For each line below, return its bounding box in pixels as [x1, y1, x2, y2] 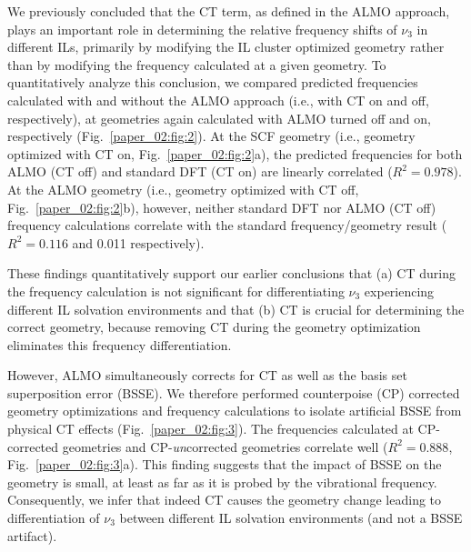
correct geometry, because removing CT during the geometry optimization [7, 317, 421, 336]
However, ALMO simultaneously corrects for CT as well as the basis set [7, 366, 407, 385]
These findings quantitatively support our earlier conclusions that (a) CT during [7, 264, 456, 283]
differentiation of [7, 508, 100, 527]
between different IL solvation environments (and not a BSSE [119, 508, 463, 527]
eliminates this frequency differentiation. [7, 335, 232, 354]
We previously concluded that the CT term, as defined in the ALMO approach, [7, 2, 450, 20]
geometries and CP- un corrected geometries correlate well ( [62, 437, 388, 456]
